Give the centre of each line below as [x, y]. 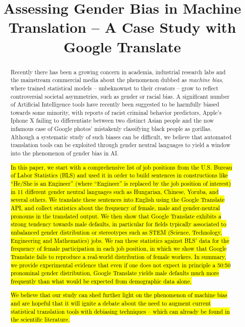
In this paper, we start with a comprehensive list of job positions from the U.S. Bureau [121, 167]
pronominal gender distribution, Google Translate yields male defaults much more [115, 273]
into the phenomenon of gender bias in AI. [65, 153]
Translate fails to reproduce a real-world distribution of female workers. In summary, [118, 256]
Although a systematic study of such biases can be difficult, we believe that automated [121, 137]
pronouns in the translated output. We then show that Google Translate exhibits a [116, 216]
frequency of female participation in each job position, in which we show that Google [119, 249]
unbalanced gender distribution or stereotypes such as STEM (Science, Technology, [116, 232]
